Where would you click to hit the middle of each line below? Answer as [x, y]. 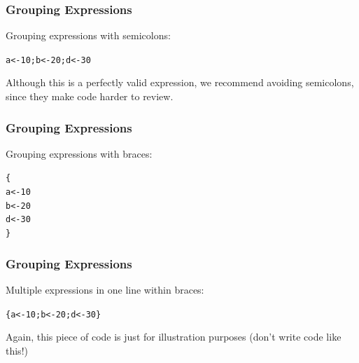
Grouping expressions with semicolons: [88, 35]
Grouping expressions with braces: [79, 153]
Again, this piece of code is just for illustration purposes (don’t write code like [174, 337]
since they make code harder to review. [90, 96]
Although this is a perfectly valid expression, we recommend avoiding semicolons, [180, 82]
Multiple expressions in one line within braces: [105, 289]
